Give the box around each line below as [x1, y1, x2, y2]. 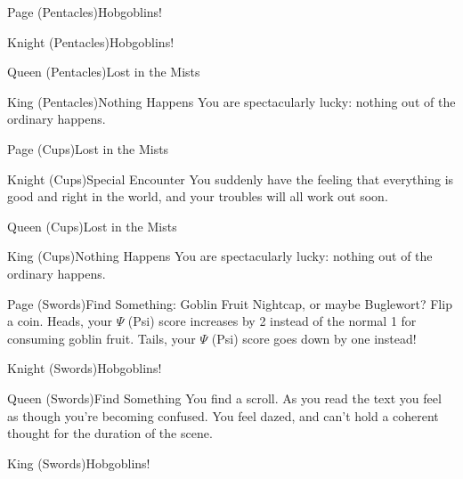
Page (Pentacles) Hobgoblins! [7, 3, 162, 20]
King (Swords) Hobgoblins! [7, 453, 150, 472]
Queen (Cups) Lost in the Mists [7, 216, 177, 235]
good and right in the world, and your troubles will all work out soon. [7, 187, 388, 206]
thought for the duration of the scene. [7, 424, 213, 442]
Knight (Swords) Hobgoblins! [7, 359, 162, 378]
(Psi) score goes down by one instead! [211, 329, 417, 347]
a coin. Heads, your [7, 312, 112, 330]
